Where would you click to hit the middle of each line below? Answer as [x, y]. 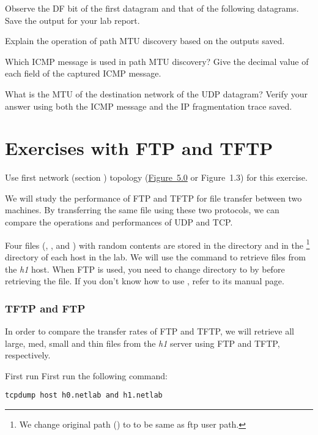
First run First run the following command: [86, 375]
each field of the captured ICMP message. [83, 73]
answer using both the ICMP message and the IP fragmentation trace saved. [149, 106]
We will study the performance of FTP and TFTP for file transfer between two [153, 198]
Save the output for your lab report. [72, 20]
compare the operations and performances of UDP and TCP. [119, 222]
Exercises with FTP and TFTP [139, 148]
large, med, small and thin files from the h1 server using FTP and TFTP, [142, 343]
